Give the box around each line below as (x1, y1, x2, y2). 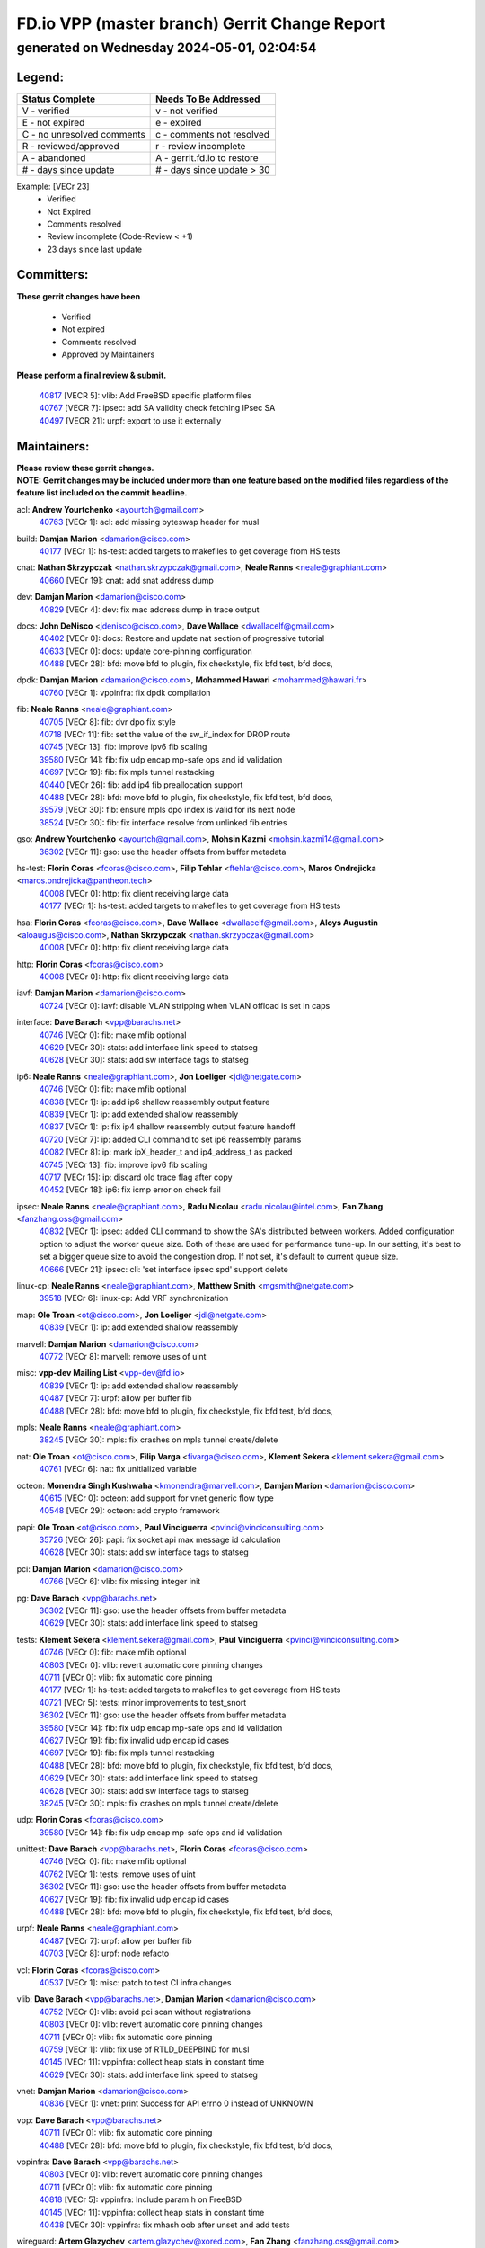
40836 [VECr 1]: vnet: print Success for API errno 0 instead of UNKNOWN (39, 2098, 313, 2109)
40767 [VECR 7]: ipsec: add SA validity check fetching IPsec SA (39, 403, 276, 414)
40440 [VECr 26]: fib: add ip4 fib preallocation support (39, 779, 243, 790)
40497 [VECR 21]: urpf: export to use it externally (39, 415, 222, 426)
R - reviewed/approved (22, 139, 120, 152)
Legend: (16, 69, 65, 85)
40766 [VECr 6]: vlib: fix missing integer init (39, 1576, 201, 1587)
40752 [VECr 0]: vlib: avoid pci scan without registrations (39, 2006, 251, 2017)
